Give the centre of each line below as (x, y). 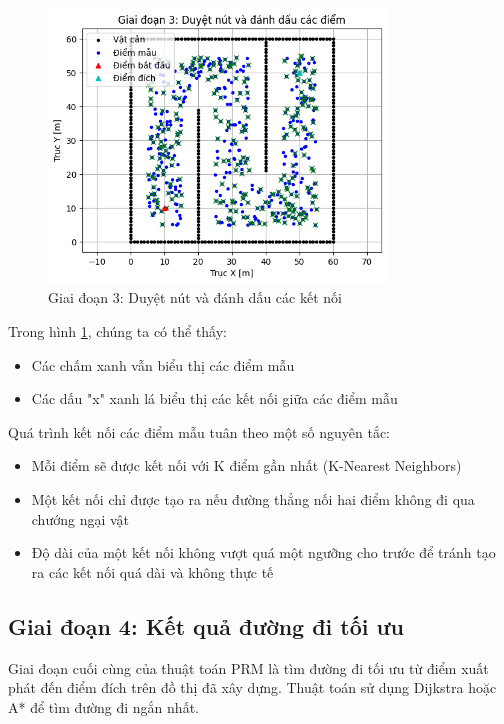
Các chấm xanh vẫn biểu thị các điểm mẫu (163, 364)
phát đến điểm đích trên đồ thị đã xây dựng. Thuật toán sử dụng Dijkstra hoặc (252, 687)
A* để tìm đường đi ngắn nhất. (103, 706)
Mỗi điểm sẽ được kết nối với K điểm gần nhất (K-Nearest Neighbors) (246, 465)
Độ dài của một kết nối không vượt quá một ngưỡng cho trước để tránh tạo (263, 552)
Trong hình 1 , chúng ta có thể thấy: (118, 331)
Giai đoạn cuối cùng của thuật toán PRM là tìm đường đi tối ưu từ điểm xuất (248, 667)
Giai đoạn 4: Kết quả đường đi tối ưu (206, 625)
